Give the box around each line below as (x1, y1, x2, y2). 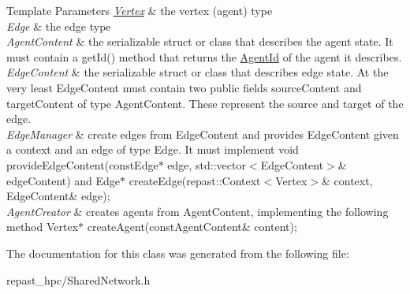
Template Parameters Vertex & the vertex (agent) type (6, 2, 273, 18)
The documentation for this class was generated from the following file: (6, 244, 349, 261)
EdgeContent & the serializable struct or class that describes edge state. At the (6, 64, 389, 80)
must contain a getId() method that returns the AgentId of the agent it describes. (6, 48, 402, 65)
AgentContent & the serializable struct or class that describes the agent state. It (6, 33, 393, 50)
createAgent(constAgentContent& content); (87, 218, 297, 235)
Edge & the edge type (6, 17, 111, 34)
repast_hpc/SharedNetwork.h (6, 271, 151, 288)
